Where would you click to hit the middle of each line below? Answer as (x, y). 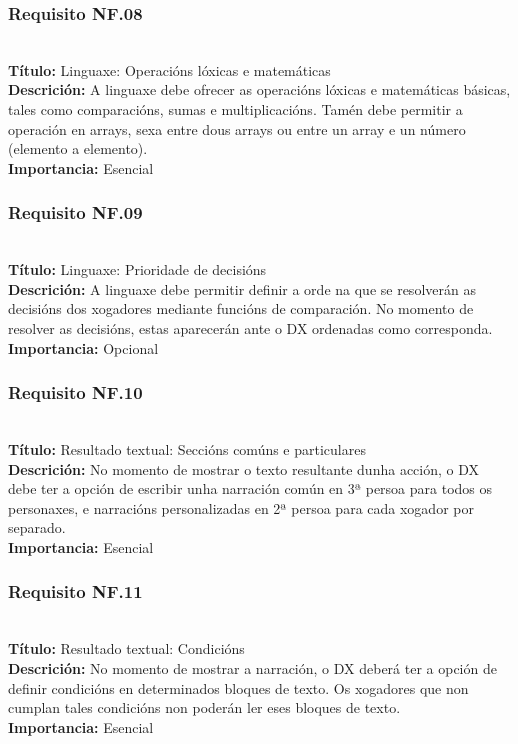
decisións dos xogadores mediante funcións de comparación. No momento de (241, 308)
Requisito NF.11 (75, 591)
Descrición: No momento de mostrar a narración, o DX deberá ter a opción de (252, 667)
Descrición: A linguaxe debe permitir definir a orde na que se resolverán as (242, 288)
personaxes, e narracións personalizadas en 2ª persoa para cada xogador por (241, 507)
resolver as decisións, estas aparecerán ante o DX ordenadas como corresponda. (250, 327)
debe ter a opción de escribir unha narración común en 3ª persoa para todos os (250, 488)
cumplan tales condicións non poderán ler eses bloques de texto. (204, 707)
